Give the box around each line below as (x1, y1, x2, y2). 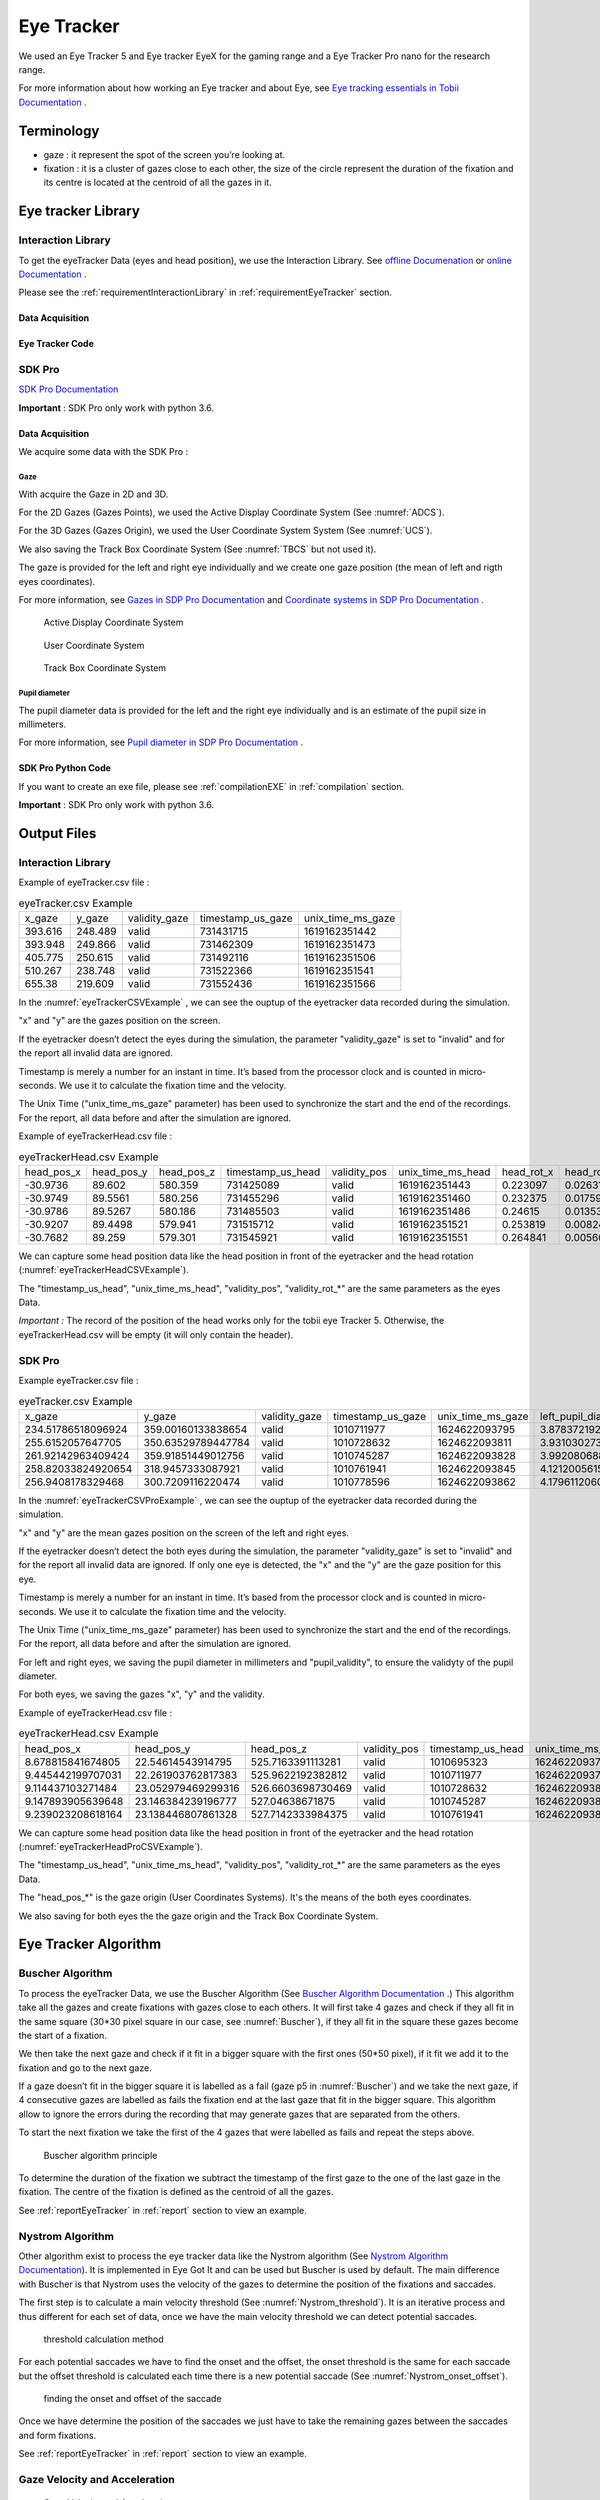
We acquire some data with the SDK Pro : (18, 446, 189, 458)
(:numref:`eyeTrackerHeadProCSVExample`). (18, 1841, 204, 1852)
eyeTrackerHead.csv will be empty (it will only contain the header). (18, 1328, 294, 1340)
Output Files (18, 825, 97, 842)
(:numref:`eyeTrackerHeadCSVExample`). (18, 1264, 189, 1276)
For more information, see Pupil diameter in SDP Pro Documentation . (18, 736, 304, 749)
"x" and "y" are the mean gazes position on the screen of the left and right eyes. (18, 1526, 350, 1539)
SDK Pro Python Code (18, 762, 112, 774)
